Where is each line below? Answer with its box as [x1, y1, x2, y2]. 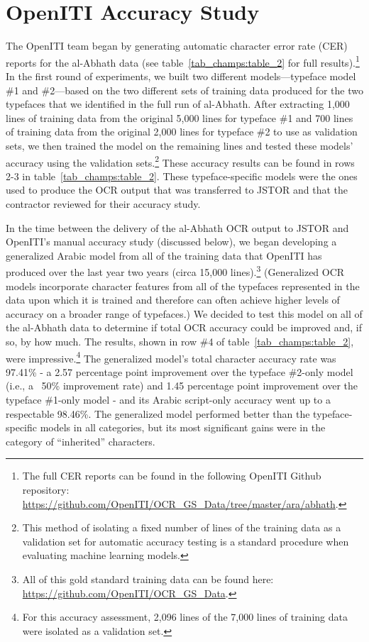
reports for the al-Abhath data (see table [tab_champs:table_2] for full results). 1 [6, 52, 360, 70]
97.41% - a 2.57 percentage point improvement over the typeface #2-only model [6, 364, 353, 379]
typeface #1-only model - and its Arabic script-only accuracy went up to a [6, 392, 331, 406]
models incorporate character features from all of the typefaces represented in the [6, 278, 360, 293]
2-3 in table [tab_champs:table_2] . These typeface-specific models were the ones [6, 168, 358, 183]
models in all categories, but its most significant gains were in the [40, 420, 326, 435]
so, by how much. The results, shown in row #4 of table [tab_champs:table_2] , [6, 333, 354, 348]
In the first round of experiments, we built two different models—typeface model [6, 68, 356, 83]
